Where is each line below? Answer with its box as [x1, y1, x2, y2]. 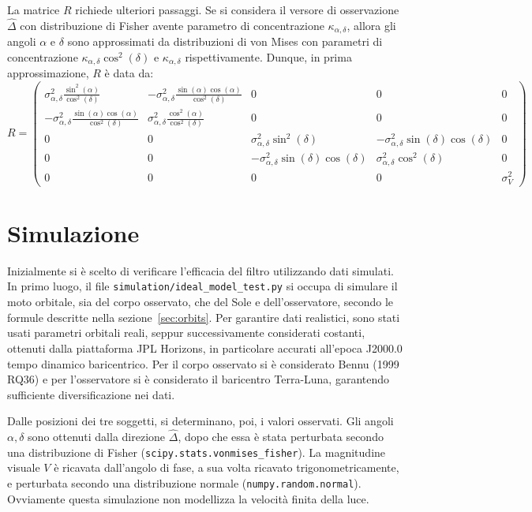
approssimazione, [7, 65, 89, 81]
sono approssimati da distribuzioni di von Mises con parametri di [67, 33, 383, 50]
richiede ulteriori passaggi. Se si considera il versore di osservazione [75, 2, 399, 17]
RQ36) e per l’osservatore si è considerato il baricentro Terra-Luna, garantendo [7, 371, 390, 387]
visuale [7, 459, 40, 476]
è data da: [104, 65, 154, 81]
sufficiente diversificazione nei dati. [7, 386, 175, 402]
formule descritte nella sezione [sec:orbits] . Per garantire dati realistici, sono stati [7, 308, 400, 325]
